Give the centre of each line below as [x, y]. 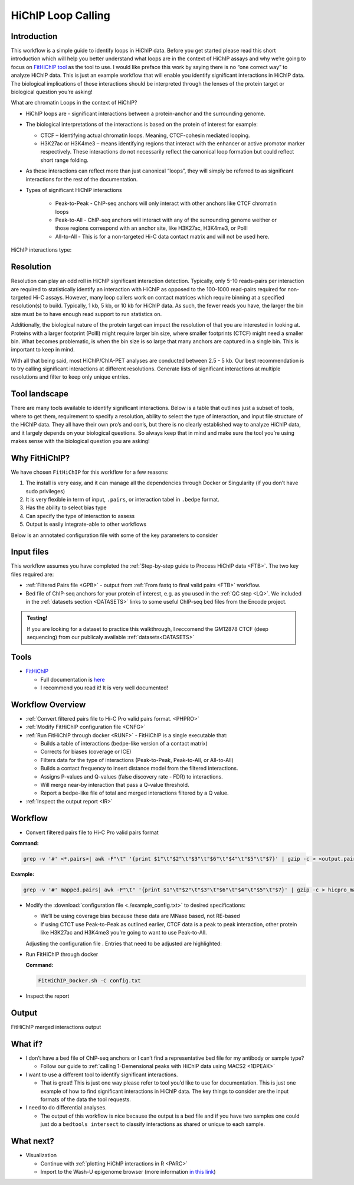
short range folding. [64, 160]
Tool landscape [40, 394]
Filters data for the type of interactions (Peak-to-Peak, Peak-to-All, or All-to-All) [137, 760]
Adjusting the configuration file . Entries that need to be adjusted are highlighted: [124, 943]
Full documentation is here [73, 679]
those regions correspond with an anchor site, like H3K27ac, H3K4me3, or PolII [151, 228]
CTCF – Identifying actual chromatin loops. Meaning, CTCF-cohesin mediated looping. [145, 135]
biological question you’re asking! [52, 92]
